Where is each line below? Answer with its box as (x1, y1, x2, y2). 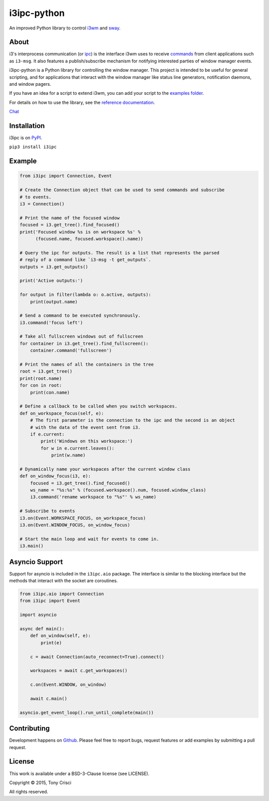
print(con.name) (30, 390, 70, 395)
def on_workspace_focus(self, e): (19, 410, 104, 416)
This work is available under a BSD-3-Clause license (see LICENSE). (9, 771, 149, 777)
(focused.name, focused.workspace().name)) (35, 236, 143, 241)
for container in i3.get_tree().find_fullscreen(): (19, 341, 149, 346)
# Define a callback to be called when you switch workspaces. (19, 403, 178, 409)
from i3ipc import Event (19, 598, 81, 603)
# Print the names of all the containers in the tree (19, 362, 154, 368)
